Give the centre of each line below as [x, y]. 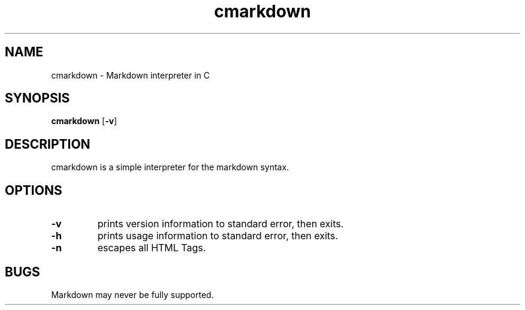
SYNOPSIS [37, 98]
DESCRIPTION [48, 144]
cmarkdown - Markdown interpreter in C [131, 75]
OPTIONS [34, 190]
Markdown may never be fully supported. [132, 294]
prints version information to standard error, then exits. [221, 224]
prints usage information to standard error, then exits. [218, 236]
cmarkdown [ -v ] [84, 121]
